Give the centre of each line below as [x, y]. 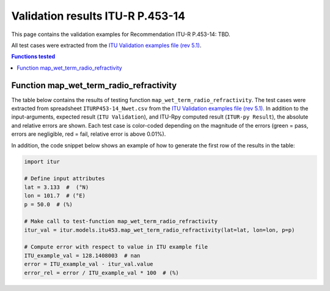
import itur [42, 161]
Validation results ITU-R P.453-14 [98, 16]
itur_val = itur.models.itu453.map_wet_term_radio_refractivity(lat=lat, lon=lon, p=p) [159, 230]
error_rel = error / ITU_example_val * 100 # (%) [102, 273]
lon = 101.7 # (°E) [55, 196]
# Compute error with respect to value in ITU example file [116, 247]
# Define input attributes [64, 179]
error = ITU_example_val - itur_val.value [89, 264]
